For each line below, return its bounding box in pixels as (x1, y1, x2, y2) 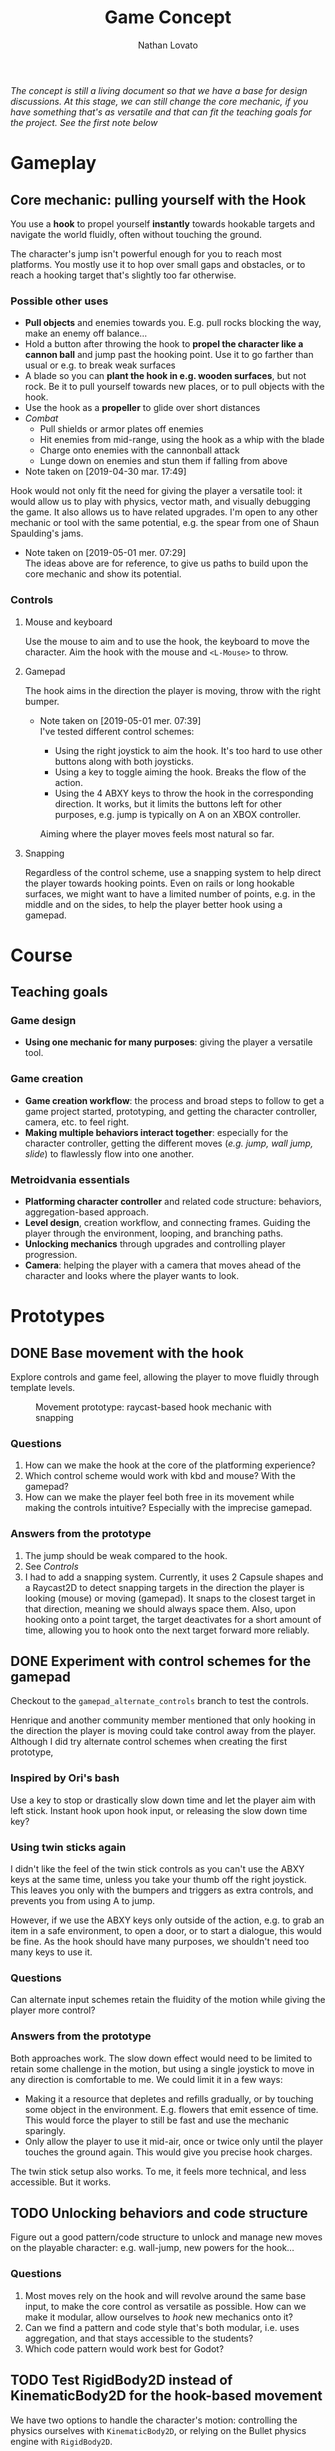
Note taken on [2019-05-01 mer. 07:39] (39, 714, 202, 726)
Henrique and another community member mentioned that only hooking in (10, 1714, 316, 1726)
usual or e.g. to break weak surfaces (24, 359, 176, 371)
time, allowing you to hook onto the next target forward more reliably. (24, 1624, 310, 1636)
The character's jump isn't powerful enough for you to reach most (10, 247, 282, 260)
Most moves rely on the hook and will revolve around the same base (24, 2289, 307, 2301)
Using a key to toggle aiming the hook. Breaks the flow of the (54, 766, 307, 778)
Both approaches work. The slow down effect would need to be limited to (10, 2052, 313, 2064)
